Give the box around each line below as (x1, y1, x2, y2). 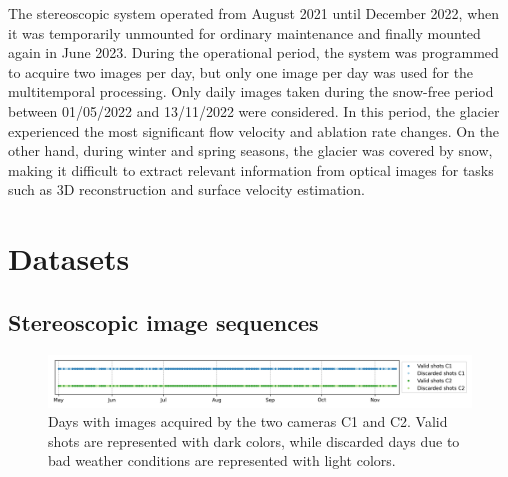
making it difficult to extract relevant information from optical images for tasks (8, 159, 494, 180)
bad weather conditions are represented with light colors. (48, 450, 396, 471)
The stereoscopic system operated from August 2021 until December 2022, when (8, 3, 500, 23)
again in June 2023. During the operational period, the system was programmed (8, 42, 499, 63)
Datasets (8, 238, 130, 279)
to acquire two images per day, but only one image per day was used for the (8, 61, 474, 82)
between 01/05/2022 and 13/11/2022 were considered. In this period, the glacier (8, 100, 500, 121)
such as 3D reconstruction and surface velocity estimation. (8, 179, 365, 200)
